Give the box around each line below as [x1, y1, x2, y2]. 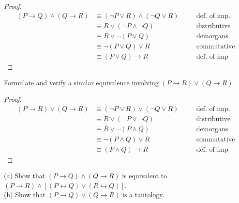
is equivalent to [122, 171, 167, 181]
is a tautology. [122, 189, 164, 200]
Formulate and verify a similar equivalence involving [4, 78, 159, 88]
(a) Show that [4, 171, 45, 181]
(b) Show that [4, 189, 45, 200]
